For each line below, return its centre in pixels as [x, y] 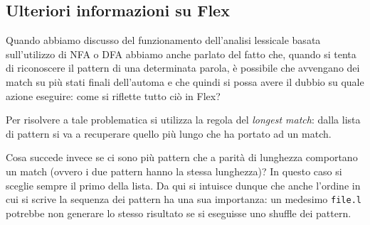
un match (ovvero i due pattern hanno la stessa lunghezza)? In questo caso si [174, 171]
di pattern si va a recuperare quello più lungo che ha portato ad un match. [169, 133]
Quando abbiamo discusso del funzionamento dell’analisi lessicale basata [163, 40]
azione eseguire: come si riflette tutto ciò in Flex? [113, 95]
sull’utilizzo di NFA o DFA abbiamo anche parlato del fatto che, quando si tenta [181, 54]
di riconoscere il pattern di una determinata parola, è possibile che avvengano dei [183, 68]
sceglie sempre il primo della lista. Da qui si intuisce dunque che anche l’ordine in [183, 185]
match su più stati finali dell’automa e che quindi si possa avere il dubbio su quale [185, 81]
